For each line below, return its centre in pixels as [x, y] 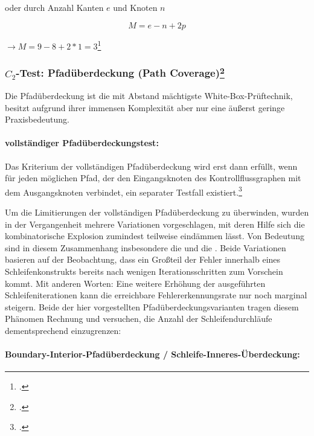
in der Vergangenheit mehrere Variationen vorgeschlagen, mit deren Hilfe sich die [155, 224]
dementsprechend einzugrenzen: [63, 330]
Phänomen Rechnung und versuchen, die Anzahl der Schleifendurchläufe [139, 319]
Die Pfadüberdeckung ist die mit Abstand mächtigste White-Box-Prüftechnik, [149, 95]
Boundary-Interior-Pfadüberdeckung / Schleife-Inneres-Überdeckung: [152, 354]
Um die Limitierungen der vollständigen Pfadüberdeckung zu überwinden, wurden [157, 212]
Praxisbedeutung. [37, 119]
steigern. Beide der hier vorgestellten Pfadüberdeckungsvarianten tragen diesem [152, 306]
